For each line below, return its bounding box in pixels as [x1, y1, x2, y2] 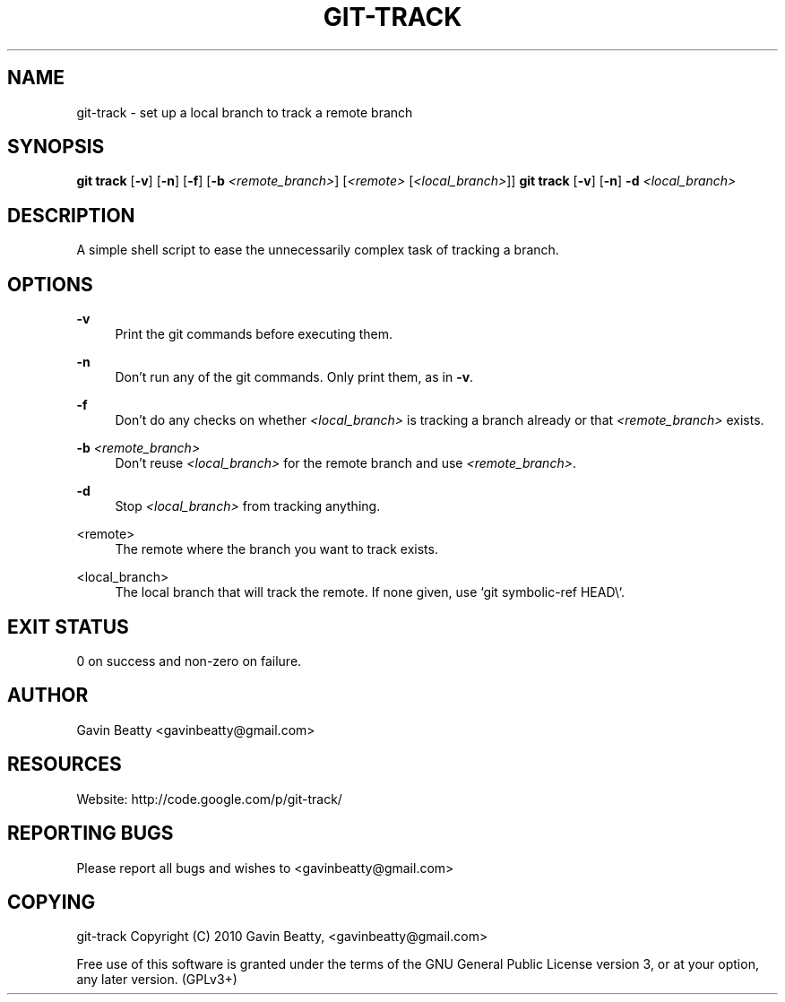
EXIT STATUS [7, 615, 129, 638]
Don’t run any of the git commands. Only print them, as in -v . [115, 369, 474, 385]
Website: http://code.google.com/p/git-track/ [76, 790, 342, 807]
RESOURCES [7, 753, 122, 776]
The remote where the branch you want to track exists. [115, 541, 438, 557]
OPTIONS [7, 272, 93, 296]
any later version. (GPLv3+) [76, 972, 237, 988]
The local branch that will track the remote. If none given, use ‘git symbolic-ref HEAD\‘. [115, 584, 625, 600]
